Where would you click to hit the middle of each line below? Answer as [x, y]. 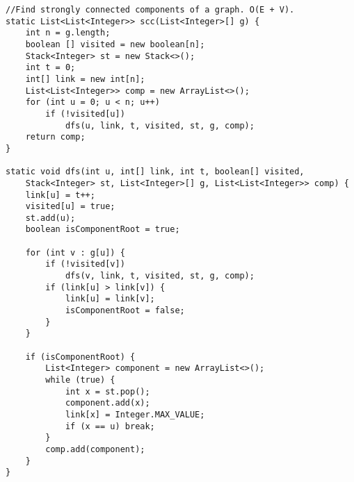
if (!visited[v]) [85, 264]
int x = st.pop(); [107, 391]
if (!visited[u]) [85, 114]
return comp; [55, 137]
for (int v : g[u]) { [75, 252]
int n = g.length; [68, 33]
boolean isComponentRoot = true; [103, 230]
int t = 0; [50, 68]
